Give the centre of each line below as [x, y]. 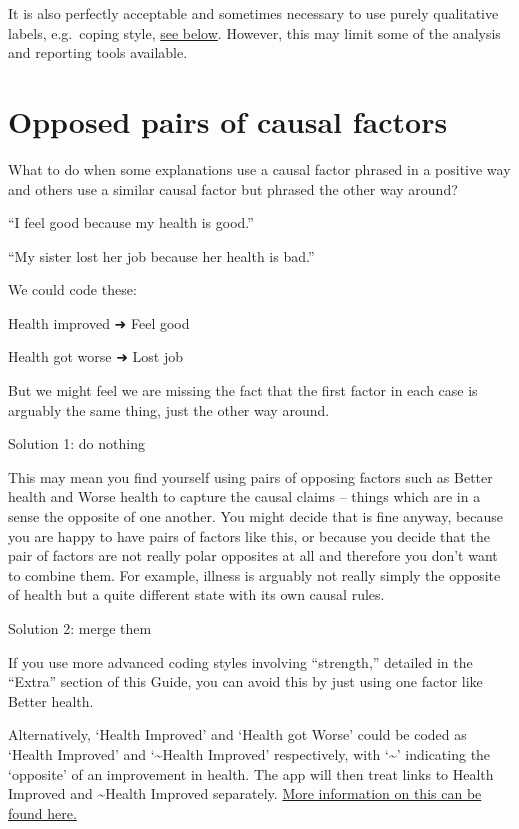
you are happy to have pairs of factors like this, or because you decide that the [249, 535]
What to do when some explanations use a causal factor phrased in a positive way [259, 168]
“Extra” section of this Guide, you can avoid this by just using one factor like [245, 681]
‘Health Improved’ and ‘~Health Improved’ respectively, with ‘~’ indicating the [249, 753]
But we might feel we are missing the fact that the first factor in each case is [243, 390]
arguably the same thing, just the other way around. [169, 409]
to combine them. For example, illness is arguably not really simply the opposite [254, 574]
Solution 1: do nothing [76, 443]
